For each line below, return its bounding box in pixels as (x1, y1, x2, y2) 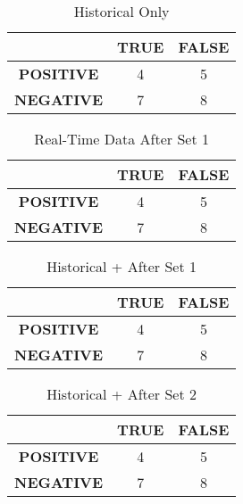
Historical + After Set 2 (46, 384, 197, 404)
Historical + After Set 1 (46, 256, 197, 277)
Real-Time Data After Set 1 (34, 128, 209, 149)
